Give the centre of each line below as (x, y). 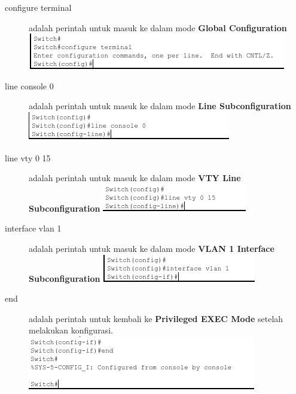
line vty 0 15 (28, 157)
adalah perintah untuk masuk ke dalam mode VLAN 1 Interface (152, 248)
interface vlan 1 (33, 228)
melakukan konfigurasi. (71, 330)
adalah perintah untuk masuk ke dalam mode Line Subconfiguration (160, 106)
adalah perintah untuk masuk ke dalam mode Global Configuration (158, 27)
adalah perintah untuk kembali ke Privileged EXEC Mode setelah (156, 318)
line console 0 (29, 85)
